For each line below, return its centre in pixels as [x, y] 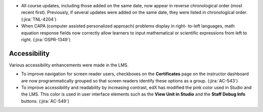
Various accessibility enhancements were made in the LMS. [69, 65]
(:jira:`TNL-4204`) [39, 19]
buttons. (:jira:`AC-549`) [45, 101]
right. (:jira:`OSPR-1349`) [46, 39]
